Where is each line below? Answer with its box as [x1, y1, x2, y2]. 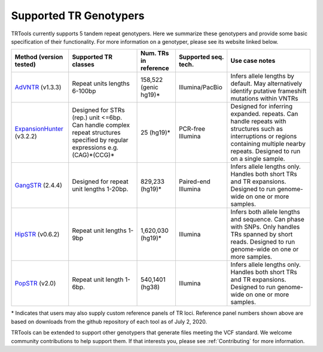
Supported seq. [178, 53, 224, 61]
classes [72, 60, 95, 69]
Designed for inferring [230, 102, 293, 111]
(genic [141, 83, 159, 92]
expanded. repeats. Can [230, 110, 298, 118]
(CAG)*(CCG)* [72, 151, 115, 159]
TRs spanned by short [230, 230, 293, 239]
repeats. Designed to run [230, 147, 301, 156]
